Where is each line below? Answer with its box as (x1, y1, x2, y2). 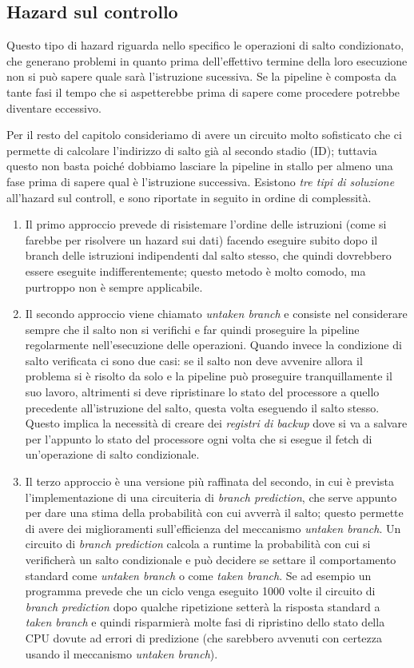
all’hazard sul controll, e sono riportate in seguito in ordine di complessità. (6, 189, 372, 205)
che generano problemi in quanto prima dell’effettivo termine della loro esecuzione (6, 52, 408, 69)
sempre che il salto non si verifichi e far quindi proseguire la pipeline (25, 320, 360, 337)
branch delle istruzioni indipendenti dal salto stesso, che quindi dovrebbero (25, 247, 392, 264)
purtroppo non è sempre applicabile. (25, 278, 203, 295)
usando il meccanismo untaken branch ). (25, 645, 218, 662)
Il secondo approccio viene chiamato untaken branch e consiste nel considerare (25, 305, 408, 322)
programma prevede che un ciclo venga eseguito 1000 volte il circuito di (25, 583, 376, 599)
